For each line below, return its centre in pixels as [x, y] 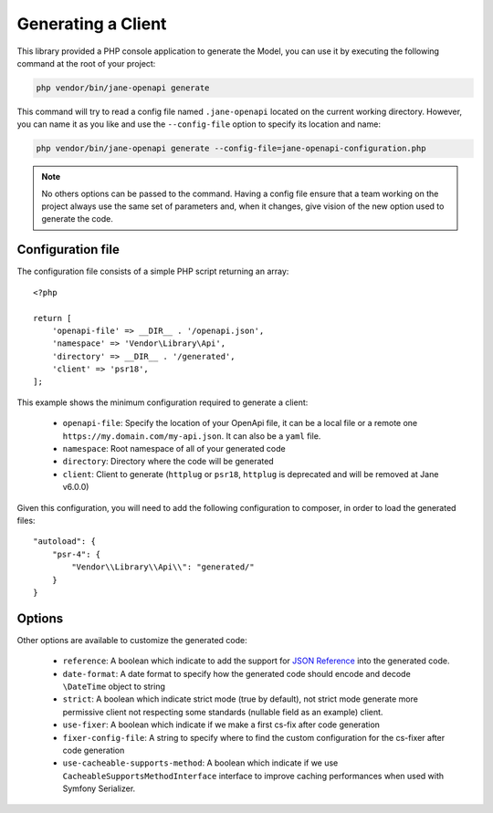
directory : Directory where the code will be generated [168, 462]
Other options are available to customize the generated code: [132, 640]
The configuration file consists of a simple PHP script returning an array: [153, 271]
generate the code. [77, 219]
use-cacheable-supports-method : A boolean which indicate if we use [200, 763]
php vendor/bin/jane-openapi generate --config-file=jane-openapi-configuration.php [231, 149]
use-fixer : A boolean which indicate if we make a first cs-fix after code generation [221, 724]
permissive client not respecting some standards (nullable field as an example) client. [223, 712]
